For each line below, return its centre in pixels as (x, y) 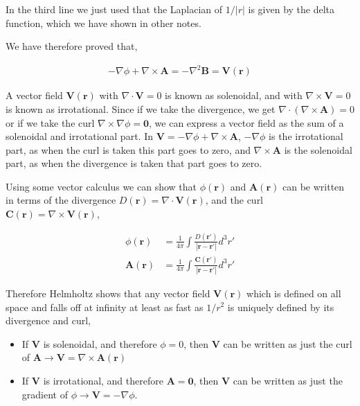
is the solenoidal (318, 149)
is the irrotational (306, 136)
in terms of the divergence (61, 200)
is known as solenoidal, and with (234, 95)
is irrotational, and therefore (103, 380)
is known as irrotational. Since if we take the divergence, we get (141, 108)
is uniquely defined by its (281, 307)
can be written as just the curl (288, 343)
